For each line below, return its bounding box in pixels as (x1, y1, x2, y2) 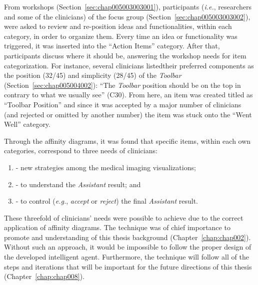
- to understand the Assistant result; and (15, 179, 141, 189)
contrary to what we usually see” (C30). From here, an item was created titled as (4, 89, 253, 100)
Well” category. (4, 119, 50, 129)
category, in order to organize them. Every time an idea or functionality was (4, 30, 237, 41)
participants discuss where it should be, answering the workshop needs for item (4, 50, 246, 60)
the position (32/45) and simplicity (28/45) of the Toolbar (4, 70, 181, 80)
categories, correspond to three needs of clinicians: (4, 145, 157, 156)
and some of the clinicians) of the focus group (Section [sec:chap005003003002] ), (4, 11, 250, 21)
